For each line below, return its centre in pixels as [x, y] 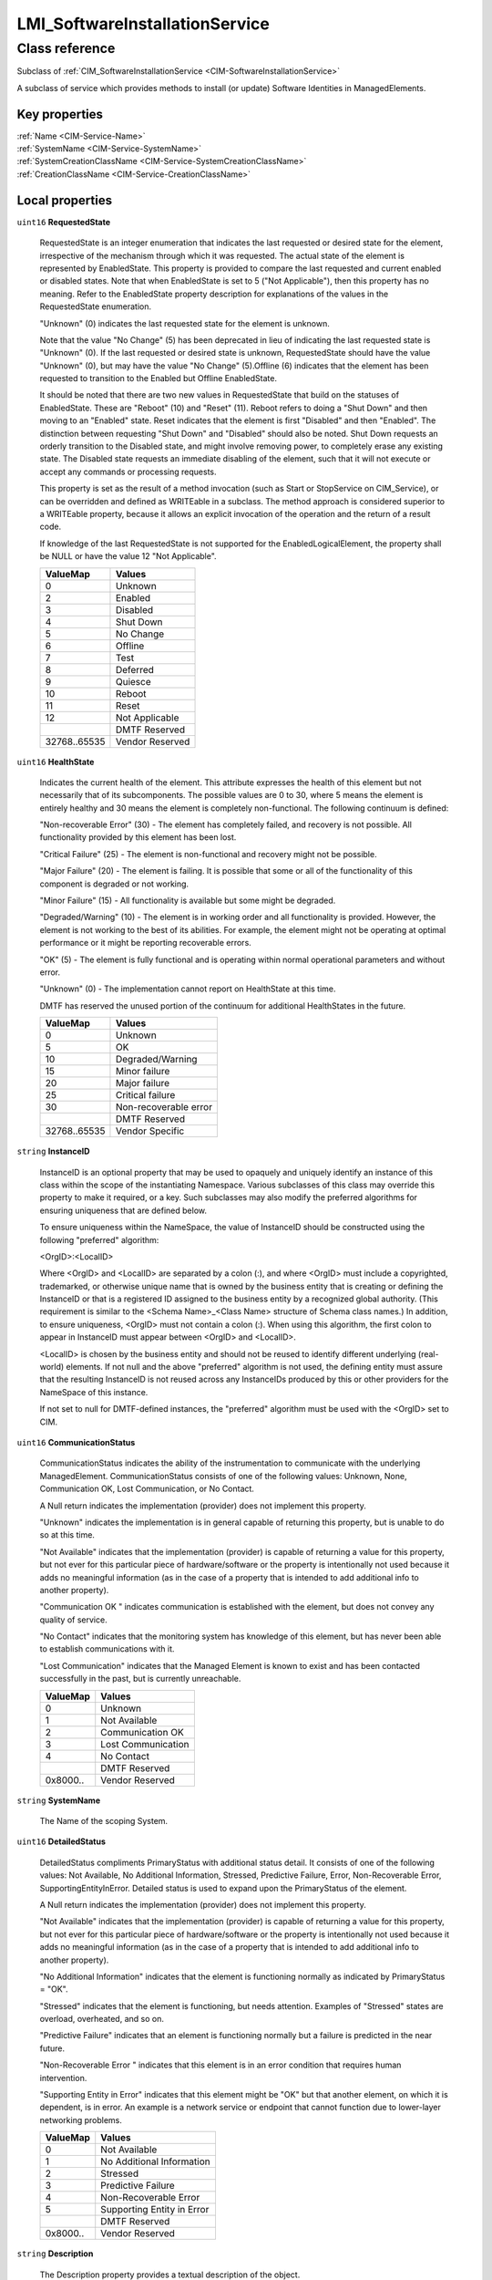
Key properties [60, 114]
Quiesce [133, 681]
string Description [55, 2254]
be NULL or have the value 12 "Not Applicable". [128, 556]
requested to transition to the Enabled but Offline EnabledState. [159, 378]
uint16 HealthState [56, 762]
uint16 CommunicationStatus [76, 1442]
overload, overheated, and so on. [102, 2019]
